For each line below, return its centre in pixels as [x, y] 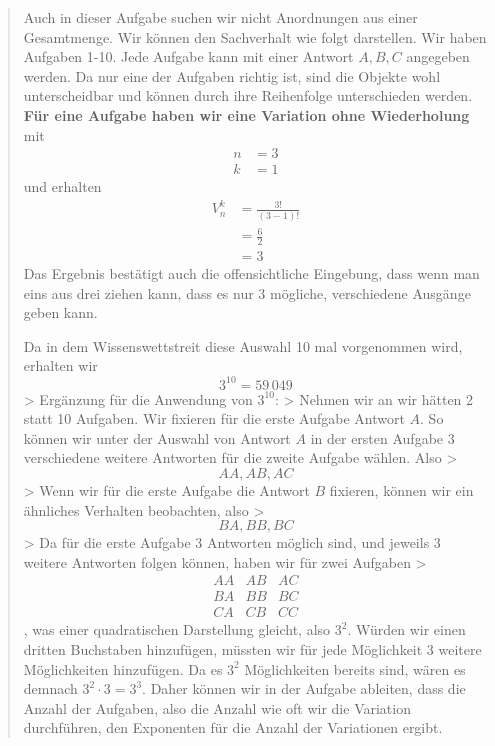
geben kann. [60, 312]
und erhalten [62, 186]
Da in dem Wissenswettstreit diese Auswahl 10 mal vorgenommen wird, [243, 345]
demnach [50, 688]
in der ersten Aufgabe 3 [382, 437]
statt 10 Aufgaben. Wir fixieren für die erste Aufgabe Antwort [214, 418]
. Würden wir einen [406, 629]
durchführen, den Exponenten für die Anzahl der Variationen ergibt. [233, 727]
